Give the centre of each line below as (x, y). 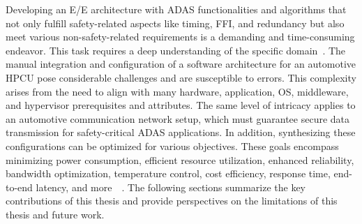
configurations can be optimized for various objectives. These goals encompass (172, 145)
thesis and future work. (55, 214)
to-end (19, 187)
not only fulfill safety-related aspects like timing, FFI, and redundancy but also (175, 23)
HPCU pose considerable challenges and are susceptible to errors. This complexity (181, 77)
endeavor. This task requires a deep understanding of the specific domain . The (176, 50)
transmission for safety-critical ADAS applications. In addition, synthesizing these (181, 132)
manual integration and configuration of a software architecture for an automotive (181, 64)
